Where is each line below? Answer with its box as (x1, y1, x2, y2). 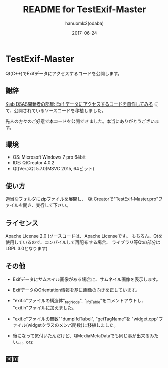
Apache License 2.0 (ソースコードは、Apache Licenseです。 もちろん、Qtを (5, 233, 163, 239)
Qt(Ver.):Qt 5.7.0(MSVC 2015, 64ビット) (12, 166, 95, 172)
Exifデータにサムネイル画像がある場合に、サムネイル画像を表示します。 (12, 276, 161, 282)
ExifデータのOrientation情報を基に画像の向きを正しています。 (12, 287, 140, 293)
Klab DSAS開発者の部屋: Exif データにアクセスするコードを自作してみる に (5, 101, 159, 107)
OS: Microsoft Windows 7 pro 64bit (12, 154, 86, 160)
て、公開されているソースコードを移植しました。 (5, 107, 107, 113)
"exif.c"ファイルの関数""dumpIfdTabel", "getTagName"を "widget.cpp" (12, 316, 159, 322)
